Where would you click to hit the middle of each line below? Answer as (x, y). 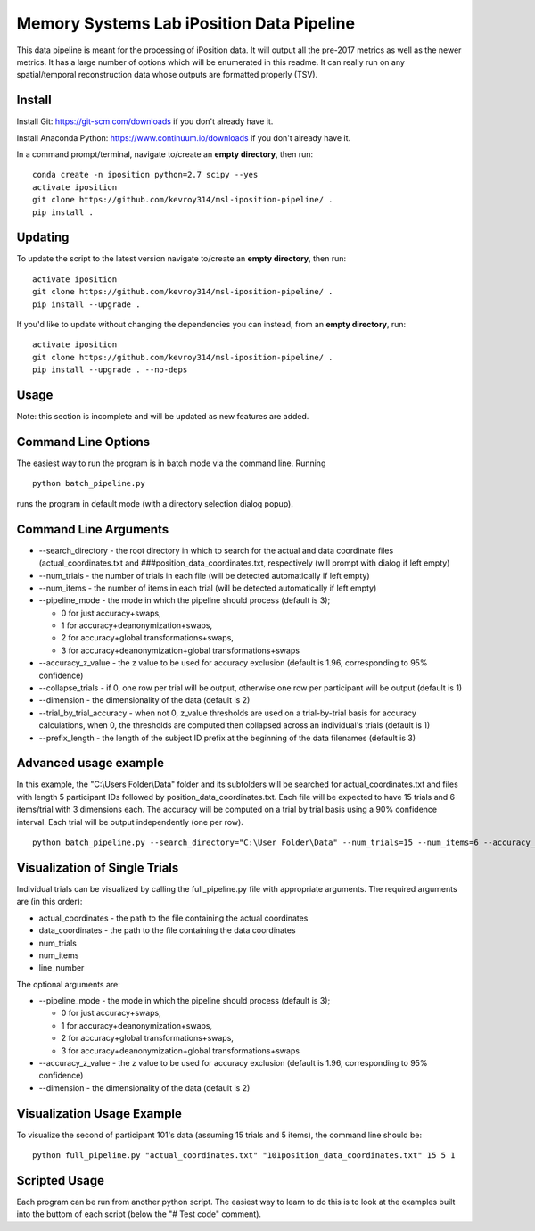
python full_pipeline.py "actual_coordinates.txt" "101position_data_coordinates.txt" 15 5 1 (244, 1156)
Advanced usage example (91, 763)
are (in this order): (49, 902)
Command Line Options (83, 442)
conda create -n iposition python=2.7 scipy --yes (145, 175)
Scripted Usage (60, 1181)
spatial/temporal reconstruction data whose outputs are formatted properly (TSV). (167, 75)
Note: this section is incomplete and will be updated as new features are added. (163, 417)
